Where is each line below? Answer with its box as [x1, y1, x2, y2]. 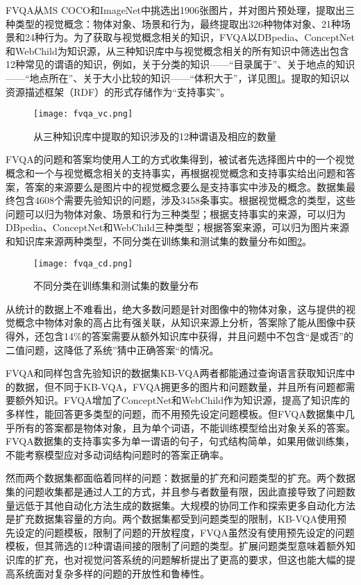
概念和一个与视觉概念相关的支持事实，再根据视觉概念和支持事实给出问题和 [6, 166, 346, 180]
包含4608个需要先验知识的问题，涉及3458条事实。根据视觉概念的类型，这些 [15, 193, 355, 207]
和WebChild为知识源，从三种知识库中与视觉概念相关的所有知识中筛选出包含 [6, 43, 349, 58]
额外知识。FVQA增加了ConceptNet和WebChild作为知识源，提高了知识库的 [15, 393, 351, 407]
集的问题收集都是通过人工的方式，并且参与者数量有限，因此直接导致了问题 [6, 484, 346, 498]
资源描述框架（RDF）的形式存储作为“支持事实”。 [6, 84, 230, 99]
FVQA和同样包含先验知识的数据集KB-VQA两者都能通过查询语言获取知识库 [6, 366, 346, 380]
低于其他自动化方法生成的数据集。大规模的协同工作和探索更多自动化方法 [24, 498, 355, 512]
